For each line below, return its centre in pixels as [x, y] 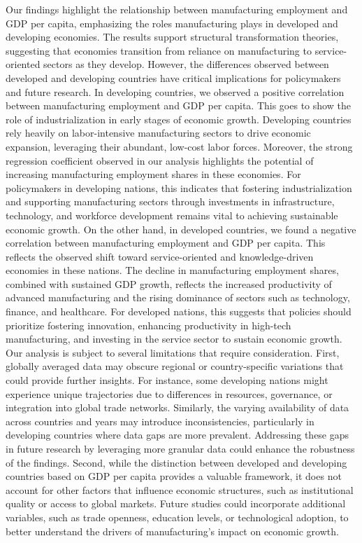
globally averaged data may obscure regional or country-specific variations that [175, 366]
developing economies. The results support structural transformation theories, [172, 37]
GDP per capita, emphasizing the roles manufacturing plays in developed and [172, 23]
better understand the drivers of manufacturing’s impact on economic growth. [172, 531]
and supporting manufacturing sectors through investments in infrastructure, [170, 201]
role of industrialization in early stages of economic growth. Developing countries [179, 119]
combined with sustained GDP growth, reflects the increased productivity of [169, 283]
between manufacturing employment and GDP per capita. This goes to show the [178, 105]
